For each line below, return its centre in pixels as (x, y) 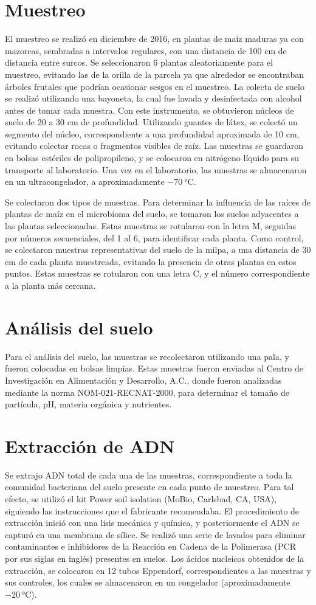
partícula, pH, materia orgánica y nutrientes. (88, 404)
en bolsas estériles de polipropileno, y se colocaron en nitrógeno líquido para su (152, 158)
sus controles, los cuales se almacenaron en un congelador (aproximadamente (148, 582)
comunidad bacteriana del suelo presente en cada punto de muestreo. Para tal (149, 487)
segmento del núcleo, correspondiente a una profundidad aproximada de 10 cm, (152, 133)
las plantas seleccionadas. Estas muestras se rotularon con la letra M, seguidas (151, 226)
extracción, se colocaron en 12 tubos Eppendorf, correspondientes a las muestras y (158, 570)
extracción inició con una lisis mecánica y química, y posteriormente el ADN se (152, 523)
